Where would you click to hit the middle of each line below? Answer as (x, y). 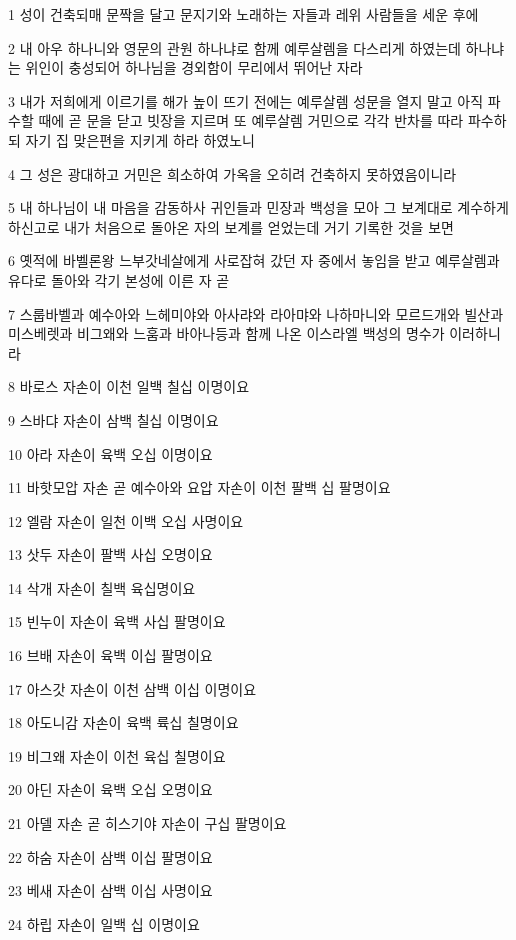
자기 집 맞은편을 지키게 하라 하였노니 (140, 139)
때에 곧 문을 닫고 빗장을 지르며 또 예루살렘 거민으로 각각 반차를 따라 (251, 120)
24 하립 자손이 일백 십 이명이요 (104, 923)
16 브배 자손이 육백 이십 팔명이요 (110, 655)
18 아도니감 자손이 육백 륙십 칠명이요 (123, 722)
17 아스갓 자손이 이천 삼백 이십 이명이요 (132, 688)
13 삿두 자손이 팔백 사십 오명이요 (110, 554)
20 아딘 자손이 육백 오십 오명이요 (110, 789)
